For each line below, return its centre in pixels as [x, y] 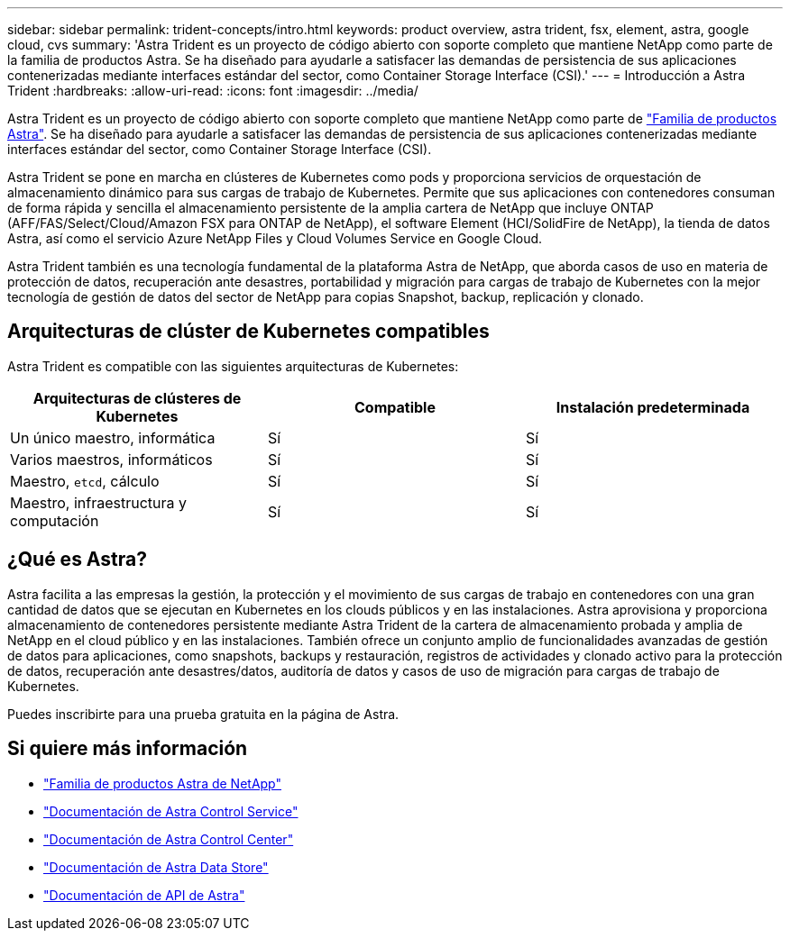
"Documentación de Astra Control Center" [169, 839]
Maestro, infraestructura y [98, 502]
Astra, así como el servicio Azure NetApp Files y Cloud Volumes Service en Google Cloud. [275, 238]
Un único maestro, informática [113, 437]
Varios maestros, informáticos [111, 459]
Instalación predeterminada [653, 407]
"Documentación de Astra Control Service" [171, 811]
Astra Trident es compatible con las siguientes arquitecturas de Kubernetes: [233, 366]
